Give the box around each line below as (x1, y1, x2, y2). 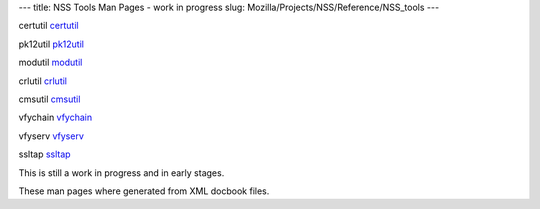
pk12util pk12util (18, 38, 85, 50)
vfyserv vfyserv (18, 130, 85, 142)
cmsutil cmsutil (18, 93, 81, 105)
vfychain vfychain (18, 111, 93, 124)
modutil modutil (18, 56, 83, 69)
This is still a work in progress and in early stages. (18, 166, 225, 179)
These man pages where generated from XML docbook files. (18, 185, 270, 197)
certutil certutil (18, 20, 79, 32)
